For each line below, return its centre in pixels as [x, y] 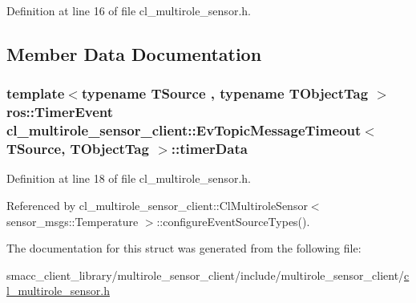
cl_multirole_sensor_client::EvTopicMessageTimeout [184, 130]
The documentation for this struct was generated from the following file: [184, 248]
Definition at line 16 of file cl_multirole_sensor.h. [129, 10]
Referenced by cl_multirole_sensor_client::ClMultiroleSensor [157, 205]
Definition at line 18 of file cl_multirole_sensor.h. [129, 178]
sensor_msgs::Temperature [73, 221]
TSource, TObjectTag [78, 149]
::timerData [209, 149]
